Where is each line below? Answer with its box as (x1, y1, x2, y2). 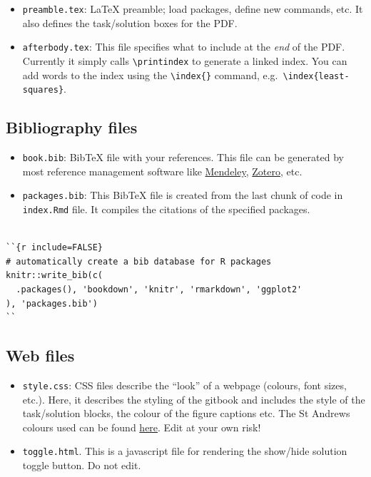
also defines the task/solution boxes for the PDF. (22, 15, 238, 30)
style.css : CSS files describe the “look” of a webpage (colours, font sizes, (22, 378, 347, 392)
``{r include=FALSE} (6, 242, 103, 253)
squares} (22, 85, 64, 96)
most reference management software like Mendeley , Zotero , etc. (22, 163, 303, 178)
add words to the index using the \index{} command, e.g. (22, 67, 278, 82)
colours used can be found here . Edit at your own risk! (22, 419, 261, 434)
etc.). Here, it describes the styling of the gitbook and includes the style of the (22, 391, 365, 406)
